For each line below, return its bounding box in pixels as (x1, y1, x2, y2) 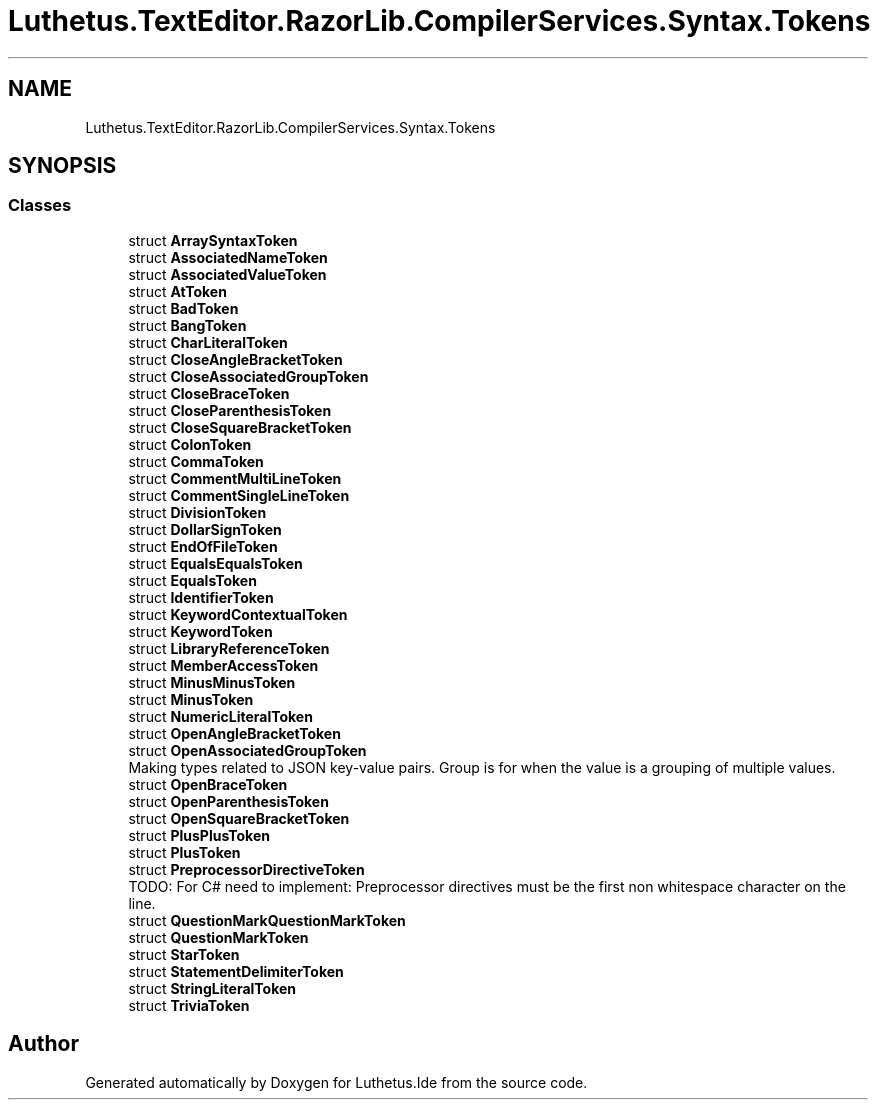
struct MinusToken (128, 690, 254, 708)
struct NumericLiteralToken (128, 707, 313, 725)
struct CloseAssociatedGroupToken (128, 367, 369, 385)
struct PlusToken (128, 843, 241, 861)
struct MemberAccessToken (128, 656, 319, 674)
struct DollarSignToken (128, 520, 282, 538)
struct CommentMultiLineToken (128, 469, 342, 487)
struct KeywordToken (128, 622, 273, 640)
